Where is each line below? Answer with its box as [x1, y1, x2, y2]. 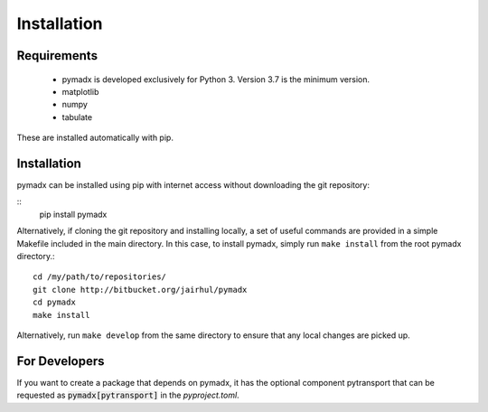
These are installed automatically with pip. [16, 132, 174, 144]
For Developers [16, 353, 105, 369]
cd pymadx [33, 297, 76, 307]
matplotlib [61, 86, 99, 97]
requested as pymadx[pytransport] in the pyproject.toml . [16, 389, 239, 401]
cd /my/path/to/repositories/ [33, 272, 167, 282]
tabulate [61, 111, 93, 122]
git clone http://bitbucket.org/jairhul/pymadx [33, 285, 248, 295]
